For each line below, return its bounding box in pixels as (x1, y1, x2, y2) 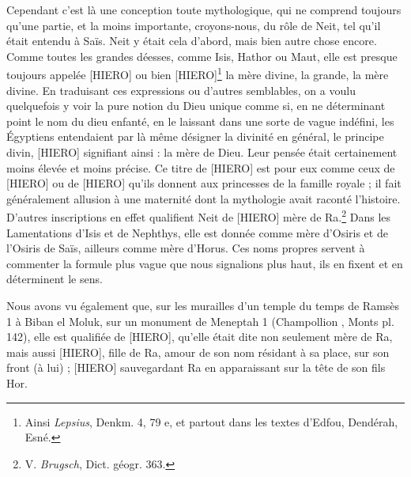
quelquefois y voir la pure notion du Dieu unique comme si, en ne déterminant (6, 97, 386, 114)
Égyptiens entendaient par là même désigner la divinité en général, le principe (6, 128, 384, 145)
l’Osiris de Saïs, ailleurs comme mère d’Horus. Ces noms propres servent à (6, 240, 365, 256)
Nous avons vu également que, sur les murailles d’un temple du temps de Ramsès (6, 297, 400, 313)
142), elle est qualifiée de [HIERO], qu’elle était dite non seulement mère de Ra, (6, 328, 393, 345)
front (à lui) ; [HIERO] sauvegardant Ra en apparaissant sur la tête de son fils (6, 359, 386, 376)
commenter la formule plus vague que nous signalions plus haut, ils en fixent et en (6, 255, 403, 271)
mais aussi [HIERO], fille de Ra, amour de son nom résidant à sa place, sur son (6, 343, 390, 360)
